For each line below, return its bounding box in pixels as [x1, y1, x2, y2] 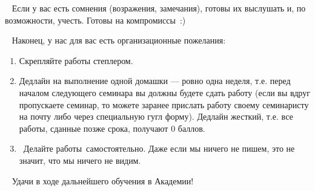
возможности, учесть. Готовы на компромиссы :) [5, 13, 186, 26]
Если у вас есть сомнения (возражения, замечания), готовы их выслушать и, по [12, 2, 306, 14]
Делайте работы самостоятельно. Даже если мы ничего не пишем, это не [23, 142, 295, 155]
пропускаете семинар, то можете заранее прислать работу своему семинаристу [19, 98, 309, 111]
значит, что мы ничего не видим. [19, 154, 141, 166]
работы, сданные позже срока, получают [19, 121, 168, 134]
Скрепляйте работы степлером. [19, 54, 133, 66]
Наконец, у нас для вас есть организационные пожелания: [12, 34, 226, 47]
